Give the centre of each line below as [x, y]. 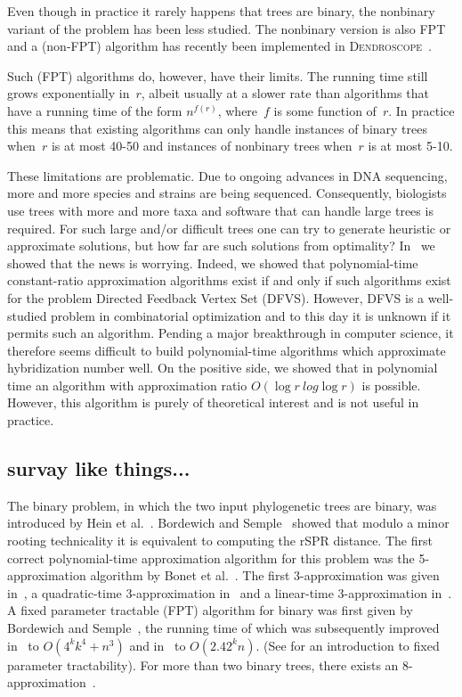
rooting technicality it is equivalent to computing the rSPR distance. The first [220, 541]
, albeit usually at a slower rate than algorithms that [285, 93]
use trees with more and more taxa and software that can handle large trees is [220, 210]
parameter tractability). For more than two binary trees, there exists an [203, 664]
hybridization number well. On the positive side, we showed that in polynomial [223, 368]
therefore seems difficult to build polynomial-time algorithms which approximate [227, 350]
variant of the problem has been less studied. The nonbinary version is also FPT [227, 28]
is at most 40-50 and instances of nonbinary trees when [202, 146]
